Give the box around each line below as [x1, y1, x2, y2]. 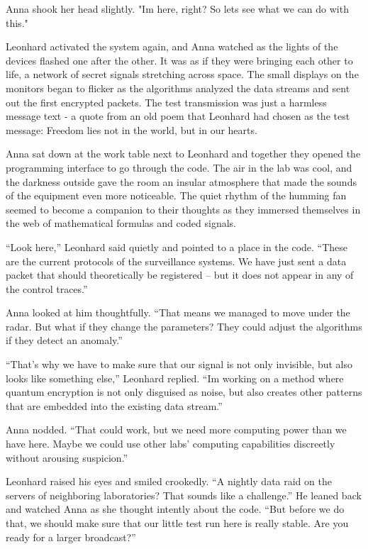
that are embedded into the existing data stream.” [6, 398, 223, 413]
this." [6, 15, 28, 30]
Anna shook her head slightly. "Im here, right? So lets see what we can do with [6, 1, 349, 16]
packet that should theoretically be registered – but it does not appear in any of [6, 267, 354, 282]
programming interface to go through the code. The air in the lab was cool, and [6, 160, 352, 174]
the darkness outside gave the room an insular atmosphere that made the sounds [6, 174, 357, 189]
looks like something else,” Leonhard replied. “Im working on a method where [6, 370, 344, 385]
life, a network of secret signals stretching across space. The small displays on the [6, 67, 359, 82]
